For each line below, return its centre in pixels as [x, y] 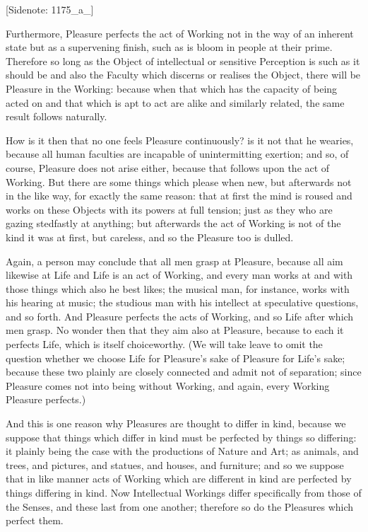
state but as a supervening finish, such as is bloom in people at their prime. [169, 47]
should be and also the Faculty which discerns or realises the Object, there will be [183, 75]
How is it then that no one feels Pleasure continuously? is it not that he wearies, [180, 140]
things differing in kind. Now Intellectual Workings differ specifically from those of [184, 492]
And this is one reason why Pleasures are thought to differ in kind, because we [176, 423]
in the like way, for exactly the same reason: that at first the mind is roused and [179, 196]
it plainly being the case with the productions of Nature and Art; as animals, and [182, 451]
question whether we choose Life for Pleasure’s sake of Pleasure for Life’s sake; [176, 358]
